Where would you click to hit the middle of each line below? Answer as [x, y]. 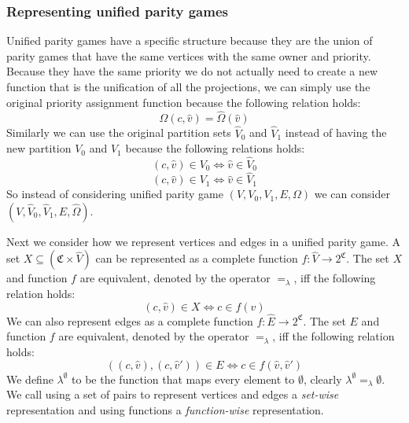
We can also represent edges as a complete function [130, 320]
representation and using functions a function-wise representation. [165, 409]
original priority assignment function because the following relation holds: [184, 102]
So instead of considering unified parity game [115, 194]
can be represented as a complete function [197, 258]
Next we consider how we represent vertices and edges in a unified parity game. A [203, 241]
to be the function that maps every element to [183, 379]
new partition [39, 148]
